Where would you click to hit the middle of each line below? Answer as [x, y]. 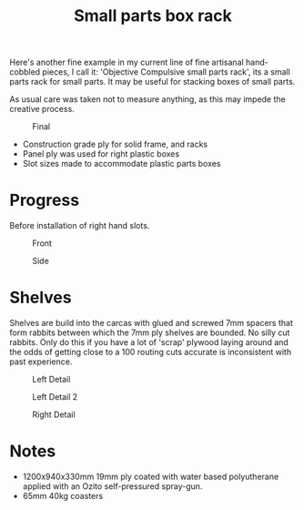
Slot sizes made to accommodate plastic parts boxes [122, 164]
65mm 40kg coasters [63, 496]
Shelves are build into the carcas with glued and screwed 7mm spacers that [151, 323]
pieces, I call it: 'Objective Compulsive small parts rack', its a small [167, 72]
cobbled [25, 72]
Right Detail [54, 414]
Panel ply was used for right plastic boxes [101, 154]
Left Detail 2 [55, 397]
